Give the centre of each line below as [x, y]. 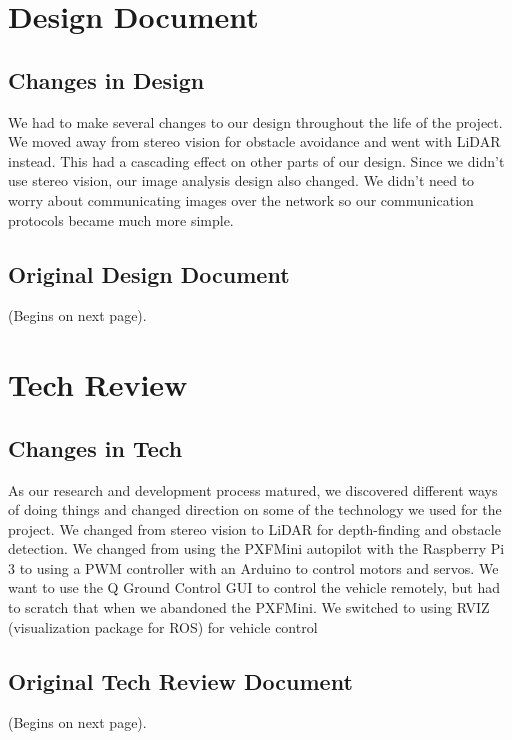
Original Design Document [149, 273]
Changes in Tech [95, 447]
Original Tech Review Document [180, 680]
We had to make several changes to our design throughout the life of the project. [255, 121]
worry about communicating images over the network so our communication [241, 199]
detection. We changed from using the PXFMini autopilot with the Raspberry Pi [256, 548]
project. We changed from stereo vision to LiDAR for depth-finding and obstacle [254, 528]
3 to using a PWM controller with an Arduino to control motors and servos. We [253, 567]
